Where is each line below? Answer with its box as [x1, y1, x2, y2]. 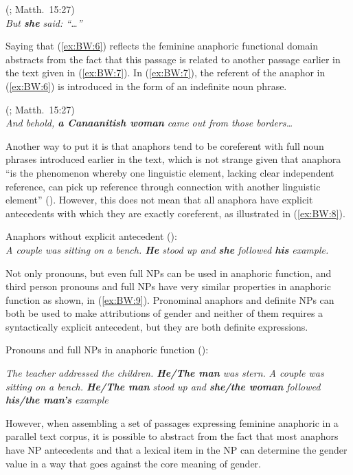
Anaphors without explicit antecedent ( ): [5, 229, 177, 243]
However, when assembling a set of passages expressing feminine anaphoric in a [5, 415, 339, 430]
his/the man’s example [5, 393, 109, 407]
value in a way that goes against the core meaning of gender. [5, 456, 261, 470]
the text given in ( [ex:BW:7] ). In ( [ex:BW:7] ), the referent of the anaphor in [5, 65, 326, 80]
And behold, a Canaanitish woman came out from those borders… [5, 115, 293, 130]
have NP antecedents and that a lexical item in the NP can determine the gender [5, 443, 348, 457]
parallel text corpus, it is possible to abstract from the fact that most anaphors [5, 429, 339, 443]
